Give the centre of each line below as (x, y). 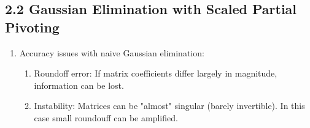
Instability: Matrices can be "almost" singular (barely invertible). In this (169, 106)
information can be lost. (79, 85)
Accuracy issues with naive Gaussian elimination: (112, 52)
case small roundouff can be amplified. (106, 117)
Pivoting (32, 27)
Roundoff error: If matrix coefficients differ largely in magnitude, (156, 73)
